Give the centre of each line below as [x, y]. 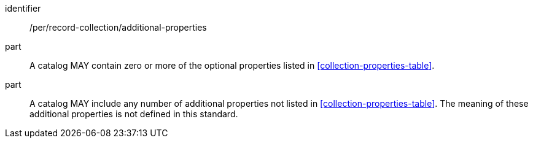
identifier [23, 8]
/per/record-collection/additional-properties [118, 27]
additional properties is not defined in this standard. [134, 114]
